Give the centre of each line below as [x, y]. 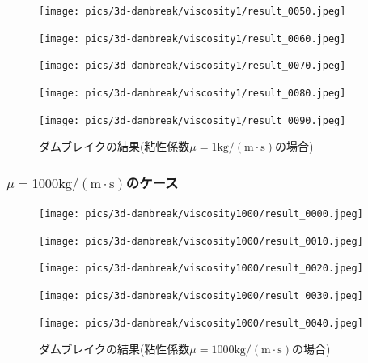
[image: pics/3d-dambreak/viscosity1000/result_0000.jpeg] [201, 214]
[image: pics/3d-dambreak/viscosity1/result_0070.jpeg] [192, 66]
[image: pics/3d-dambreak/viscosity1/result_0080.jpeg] [192, 93]
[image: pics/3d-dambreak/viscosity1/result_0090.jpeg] [192, 120]
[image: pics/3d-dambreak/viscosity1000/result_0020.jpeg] [201, 269]
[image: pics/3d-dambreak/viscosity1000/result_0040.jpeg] [201, 323]
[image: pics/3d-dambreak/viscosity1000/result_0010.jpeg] [201, 241]
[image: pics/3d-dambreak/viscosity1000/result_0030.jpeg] [201, 296]
